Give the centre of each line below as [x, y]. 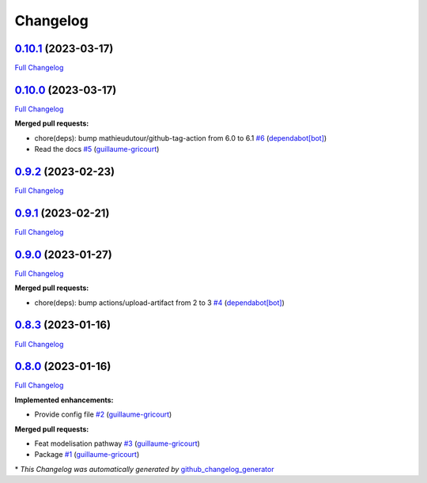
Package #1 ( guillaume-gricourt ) [87, 455]
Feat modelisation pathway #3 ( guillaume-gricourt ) [117, 443]
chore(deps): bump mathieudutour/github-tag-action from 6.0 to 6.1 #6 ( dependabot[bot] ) [181, 138]
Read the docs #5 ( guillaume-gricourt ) [97, 149]
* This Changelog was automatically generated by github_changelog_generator [144, 469]
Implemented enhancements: [64, 400]
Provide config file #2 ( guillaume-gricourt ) [103, 414]
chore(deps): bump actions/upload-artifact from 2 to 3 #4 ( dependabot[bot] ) [159, 302]
